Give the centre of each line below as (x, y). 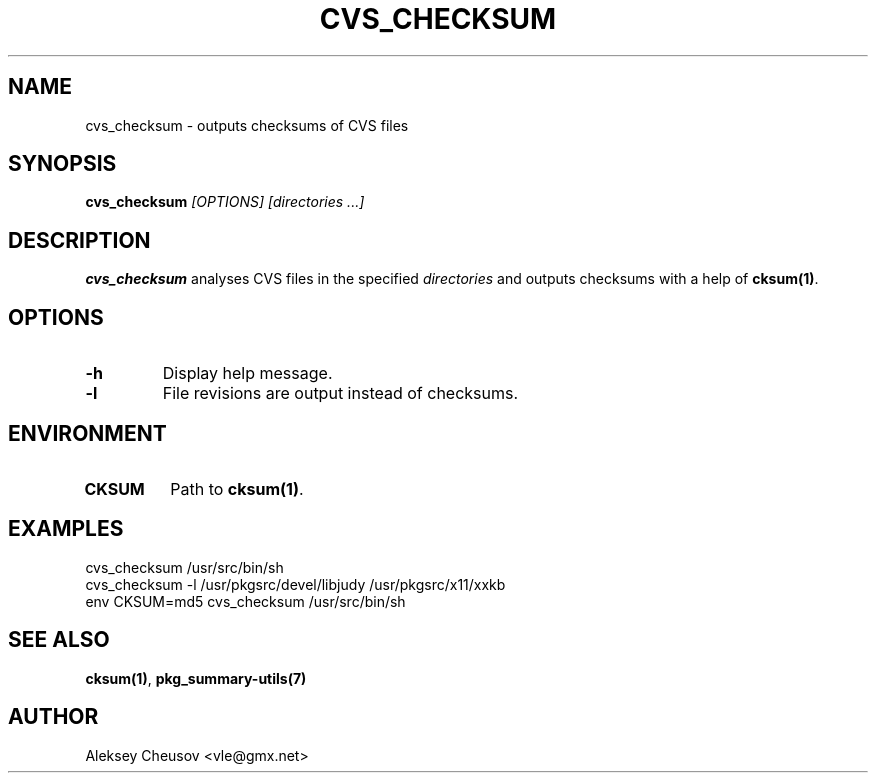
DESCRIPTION (79, 240)
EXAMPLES (66, 529)
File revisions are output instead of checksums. (340, 393)
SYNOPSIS (62, 164)
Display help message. (247, 373)
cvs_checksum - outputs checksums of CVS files (247, 125)
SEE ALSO (59, 640)
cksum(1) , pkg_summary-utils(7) (196, 678)
